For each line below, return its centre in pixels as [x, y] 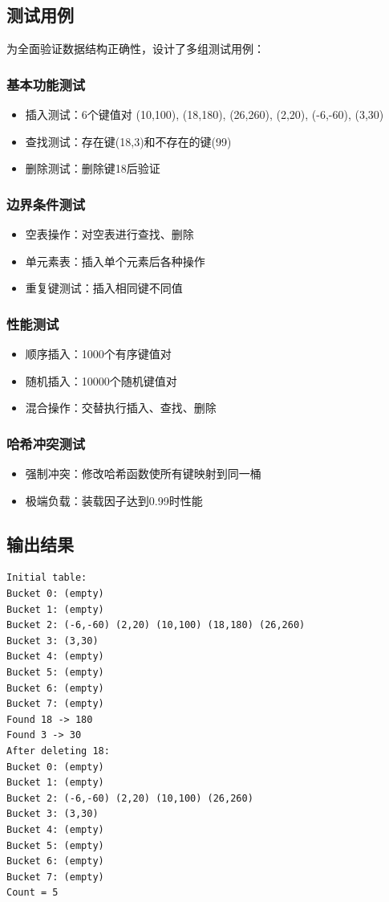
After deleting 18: [58, 751]
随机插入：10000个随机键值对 [101, 380]
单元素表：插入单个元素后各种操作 [115, 261]
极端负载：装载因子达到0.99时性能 [114, 500]
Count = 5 [32, 893]
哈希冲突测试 [46, 443]
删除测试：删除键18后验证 [93, 168]
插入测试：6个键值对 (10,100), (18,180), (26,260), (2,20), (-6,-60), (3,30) [205, 114]
